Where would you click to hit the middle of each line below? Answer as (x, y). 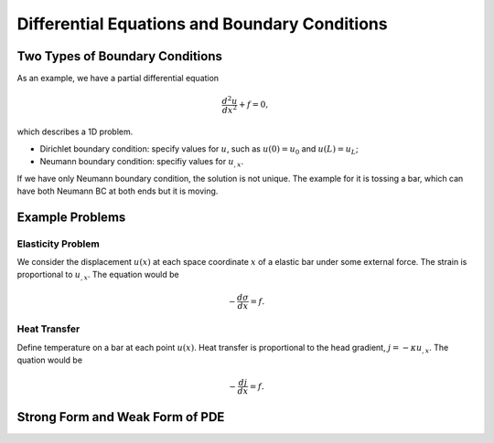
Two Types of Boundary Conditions (120, 56)
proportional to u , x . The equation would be (98, 276)
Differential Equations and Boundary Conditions (202, 24)
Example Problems (71, 217)
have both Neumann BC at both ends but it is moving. (118, 191)
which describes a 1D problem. (75, 132)
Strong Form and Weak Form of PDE (121, 417)
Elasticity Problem (58, 244)
